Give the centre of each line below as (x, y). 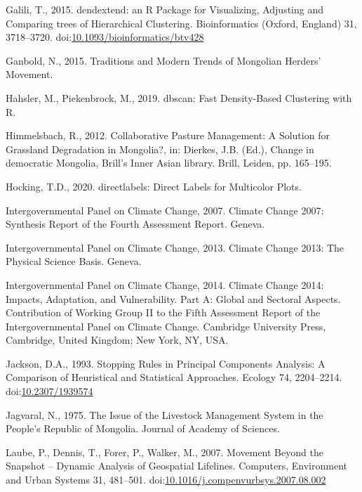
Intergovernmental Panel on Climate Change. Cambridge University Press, (166, 326)
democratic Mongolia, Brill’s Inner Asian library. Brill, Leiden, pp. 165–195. (169, 163)
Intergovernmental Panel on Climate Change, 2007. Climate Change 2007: (165, 210)
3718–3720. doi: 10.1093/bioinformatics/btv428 (105, 37)
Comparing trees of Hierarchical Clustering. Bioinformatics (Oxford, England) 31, (181, 23)
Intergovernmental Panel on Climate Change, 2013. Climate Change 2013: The (175, 247)
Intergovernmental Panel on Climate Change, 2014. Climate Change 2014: (165, 284)
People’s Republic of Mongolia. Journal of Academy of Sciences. (143, 428)
